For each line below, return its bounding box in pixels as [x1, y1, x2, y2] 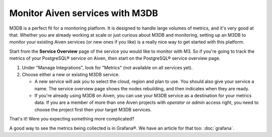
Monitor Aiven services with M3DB [9, 8, 158, 19]
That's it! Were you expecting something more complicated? [9, 116, 134, 122]
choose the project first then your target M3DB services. [34, 106, 152, 112]
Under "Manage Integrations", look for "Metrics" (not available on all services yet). [22, 64, 193, 70]
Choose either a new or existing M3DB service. [22, 71, 120, 77]
